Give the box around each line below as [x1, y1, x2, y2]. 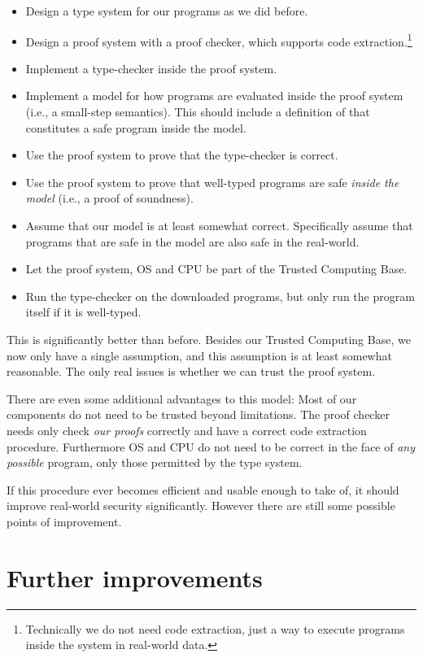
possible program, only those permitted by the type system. [7, 454, 303, 471]
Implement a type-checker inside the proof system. [25, 59, 277, 76]
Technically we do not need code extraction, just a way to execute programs [25, 620, 405, 637]
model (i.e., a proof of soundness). [25, 190, 194, 207]
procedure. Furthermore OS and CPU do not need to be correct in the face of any [7, 438, 415, 455]
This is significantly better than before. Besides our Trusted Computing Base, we [7, 330, 411, 347]
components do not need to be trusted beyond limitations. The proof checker [7, 406, 390, 423]
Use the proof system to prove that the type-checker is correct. [25, 146, 338, 163]
